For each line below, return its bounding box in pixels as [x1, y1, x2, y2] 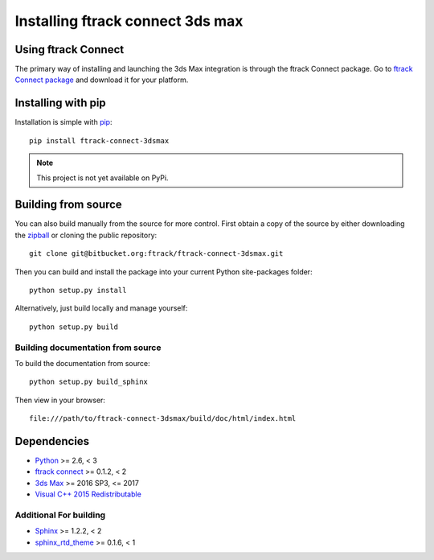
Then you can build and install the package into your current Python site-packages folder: [14, 266, 313, 277]
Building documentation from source [14, 342, 162, 353]
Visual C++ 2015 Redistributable [35, 489, 142, 499]
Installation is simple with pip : [14, 117, 113, 127]
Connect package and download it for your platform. [14, 75, 189, 84]
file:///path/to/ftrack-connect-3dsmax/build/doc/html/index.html [29, 414, 297, 423]
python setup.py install [29, 286, 127, 294]
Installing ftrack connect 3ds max [14, 12, 244, 30]
